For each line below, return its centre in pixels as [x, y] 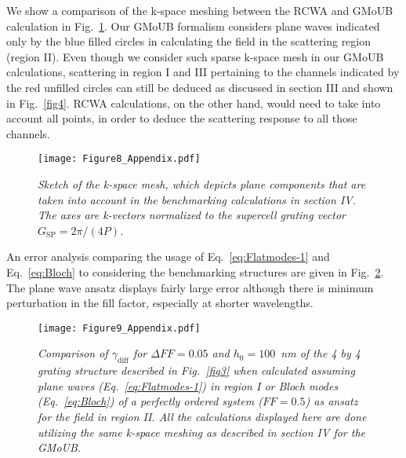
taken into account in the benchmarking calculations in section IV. [197, 199]
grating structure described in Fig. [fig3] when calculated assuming [196, 370]
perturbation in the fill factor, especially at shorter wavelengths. [160, 303]
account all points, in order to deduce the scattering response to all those [182, 118]
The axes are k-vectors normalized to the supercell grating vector [192, 215]
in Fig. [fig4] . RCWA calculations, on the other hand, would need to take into [194, 103]
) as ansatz [332, 401]
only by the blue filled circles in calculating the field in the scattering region [189, 41]
